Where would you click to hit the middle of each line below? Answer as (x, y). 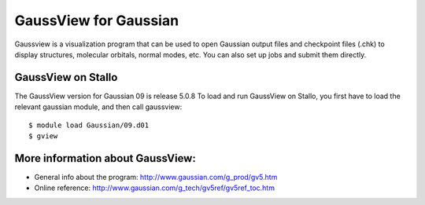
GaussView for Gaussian (97, 20)
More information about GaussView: (105, 158)
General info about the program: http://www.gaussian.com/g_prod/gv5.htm (156, 177)
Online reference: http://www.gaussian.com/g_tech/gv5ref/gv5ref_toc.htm (155, 188)
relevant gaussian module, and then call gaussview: (98, 107)
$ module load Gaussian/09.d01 (89, 125)
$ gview (43, 136)
